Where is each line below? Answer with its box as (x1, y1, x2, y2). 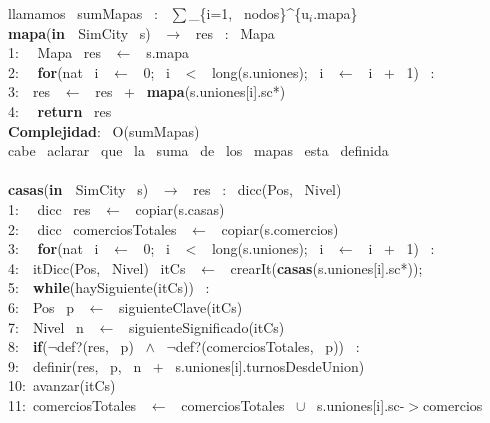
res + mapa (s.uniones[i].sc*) (95, 81, 286, 102)
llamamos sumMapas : (8, 3, 158, 23)
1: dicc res (8, 198, 91, 219)
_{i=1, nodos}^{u (189, 3, 309, 23)
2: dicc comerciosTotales (8, 218, 177, 239)
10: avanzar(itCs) (8, 375, 116, 396)
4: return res (8, 100, 112, 121)
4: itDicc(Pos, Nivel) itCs (8, 257, 186, 278)
